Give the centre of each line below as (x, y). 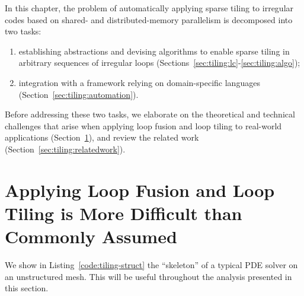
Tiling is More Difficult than (124, 213)
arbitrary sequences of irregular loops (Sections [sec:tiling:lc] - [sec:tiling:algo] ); (159, 63)
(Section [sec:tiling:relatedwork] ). (65, 149)
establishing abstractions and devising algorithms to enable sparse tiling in (154, 51)
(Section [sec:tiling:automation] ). (79, 94)
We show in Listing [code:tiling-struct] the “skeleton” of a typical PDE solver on (151, 265)
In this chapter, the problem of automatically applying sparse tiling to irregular (149, 8)
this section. (27, 288)
